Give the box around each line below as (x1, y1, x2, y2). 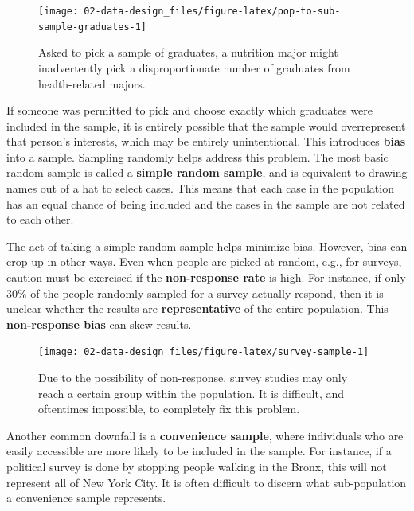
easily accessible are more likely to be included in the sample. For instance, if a (6, 443, 392, 459)
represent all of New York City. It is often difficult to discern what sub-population (6, 474, 407, 490)
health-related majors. (38, 75, 146, 92)
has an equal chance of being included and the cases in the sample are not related (6, 195, 405, 212)
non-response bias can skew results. (6, 315, 192, 332)
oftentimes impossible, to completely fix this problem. (38, 400, 300, 417)
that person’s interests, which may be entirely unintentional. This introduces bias (6, 133, 406, 150)
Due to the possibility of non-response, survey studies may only (38, 369, 348, 386)
